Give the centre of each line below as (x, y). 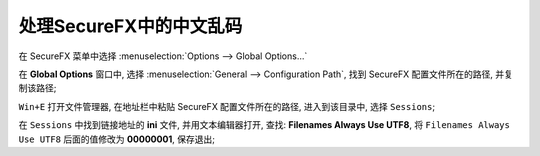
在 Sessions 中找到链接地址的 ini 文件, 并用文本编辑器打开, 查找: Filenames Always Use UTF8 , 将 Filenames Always (264, 125)
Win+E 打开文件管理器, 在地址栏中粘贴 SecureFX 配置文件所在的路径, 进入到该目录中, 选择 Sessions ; (226, 106)
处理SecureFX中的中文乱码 (130, 26)
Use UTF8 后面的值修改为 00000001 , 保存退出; (116, 139)
